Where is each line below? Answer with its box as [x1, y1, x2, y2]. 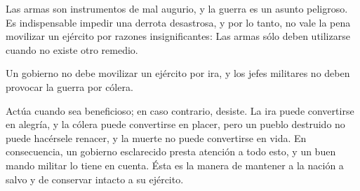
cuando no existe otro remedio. [6, 42, 138, 57]
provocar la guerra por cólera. [6, 79, 133, 94]
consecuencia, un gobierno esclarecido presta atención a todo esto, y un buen [6, 144, 336, 159]
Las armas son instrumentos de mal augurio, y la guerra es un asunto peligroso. [6, 1, 348, 15]
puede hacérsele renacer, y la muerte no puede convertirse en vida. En [6, 130, 307, 145]
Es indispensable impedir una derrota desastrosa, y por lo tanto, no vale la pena [6, 15, 351, 29]
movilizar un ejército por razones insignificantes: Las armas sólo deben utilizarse [6, 29, 350, 43]
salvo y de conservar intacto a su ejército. [6, 171, 184, 186]
